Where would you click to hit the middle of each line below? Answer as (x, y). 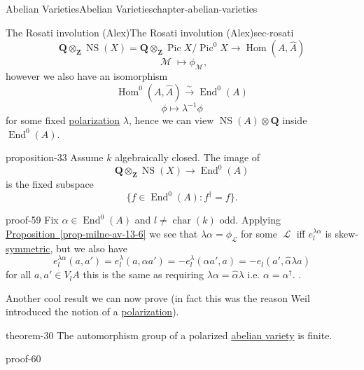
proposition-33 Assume (55, 157)
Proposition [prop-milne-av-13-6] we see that (102, 233)
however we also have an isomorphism (87, 75)
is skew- (342, 233)
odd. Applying (250, 220)
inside (295, 120)
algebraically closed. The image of (188, 157)
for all (19, 274)
